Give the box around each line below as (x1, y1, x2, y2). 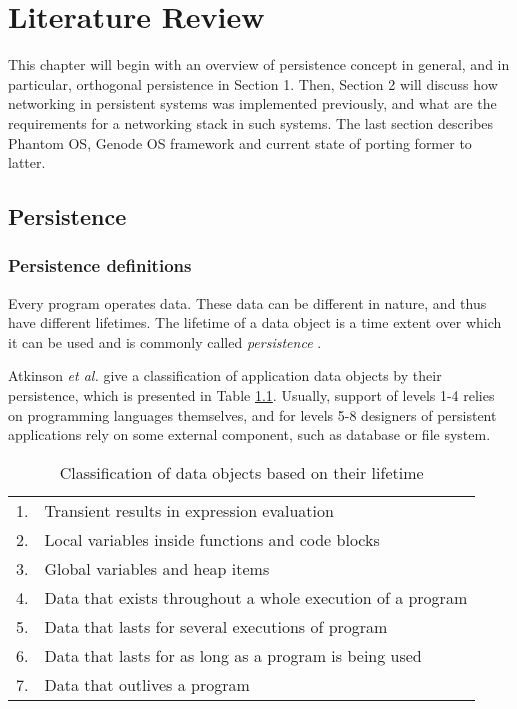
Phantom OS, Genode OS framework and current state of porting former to (8, 132, 472, 153)
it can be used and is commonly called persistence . (8, 331, 322, 352)
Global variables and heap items (44, 556, 270, 580)
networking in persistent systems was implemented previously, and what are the (8, 93, 497, 114)
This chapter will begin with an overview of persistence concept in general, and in (8, 54, 510, 75)
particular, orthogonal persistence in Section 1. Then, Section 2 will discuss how (8, 73, 498, 94)
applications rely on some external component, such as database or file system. (8, 424, 491, 445)
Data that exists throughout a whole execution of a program (44, 585, 468, 609)
